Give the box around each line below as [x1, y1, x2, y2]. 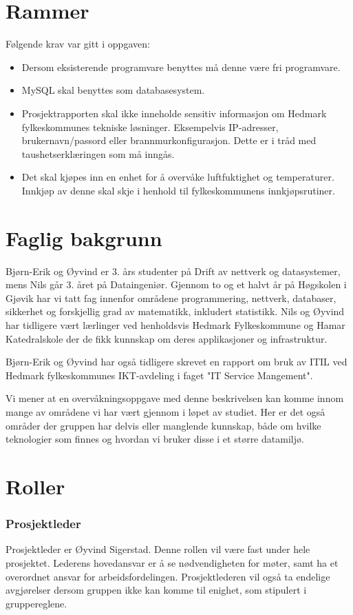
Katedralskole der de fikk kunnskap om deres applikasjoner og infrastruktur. [6, 331, 328, 345]
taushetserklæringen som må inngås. [21, 146, 175, 161]
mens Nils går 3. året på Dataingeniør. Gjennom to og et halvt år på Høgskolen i [6, 277, 347, 292]
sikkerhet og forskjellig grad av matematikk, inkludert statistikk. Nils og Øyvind [6, 304, 345, 319]
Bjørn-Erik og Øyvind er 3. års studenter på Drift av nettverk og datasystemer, [6, 263, 341, 278]
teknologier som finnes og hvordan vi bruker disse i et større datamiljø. [6, 432, 304, 446]
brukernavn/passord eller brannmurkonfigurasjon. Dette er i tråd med [21, 133, 317, 148]
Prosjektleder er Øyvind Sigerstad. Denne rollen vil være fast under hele [6, 542, 310, 556]
